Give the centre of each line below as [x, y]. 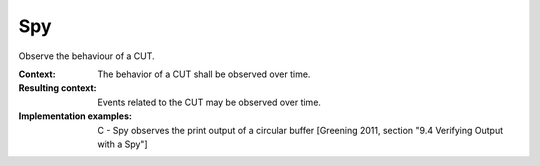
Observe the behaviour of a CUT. [86, 56]
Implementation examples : [75, 116]
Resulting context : [57, 88]
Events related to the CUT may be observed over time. [209, 102]
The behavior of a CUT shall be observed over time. [204, 74]
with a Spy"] [123, 144]
